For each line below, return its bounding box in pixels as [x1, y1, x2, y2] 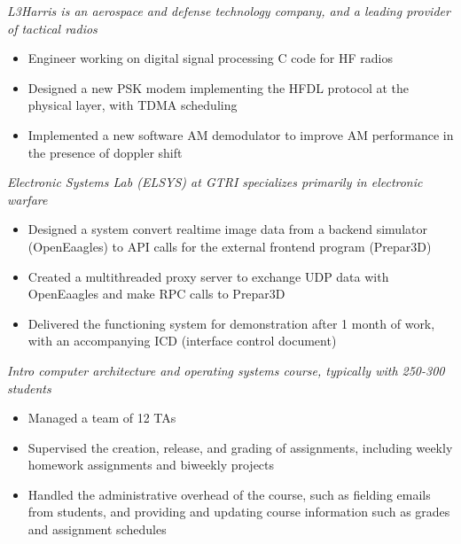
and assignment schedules [27, 520, 167, 539]
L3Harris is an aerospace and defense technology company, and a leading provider [7, 2, 450, 19]
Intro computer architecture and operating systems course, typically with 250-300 [7, 361, 445, 379]
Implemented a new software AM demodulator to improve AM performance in [27, 125, 454, 144]
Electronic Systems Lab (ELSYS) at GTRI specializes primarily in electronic [7, 173, 423, 191]
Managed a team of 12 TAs [27, 408, 176, 427]
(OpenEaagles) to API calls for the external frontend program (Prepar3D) [27, 237, 432, 255]
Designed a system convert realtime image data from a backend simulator [27, 220, 427, 238]
